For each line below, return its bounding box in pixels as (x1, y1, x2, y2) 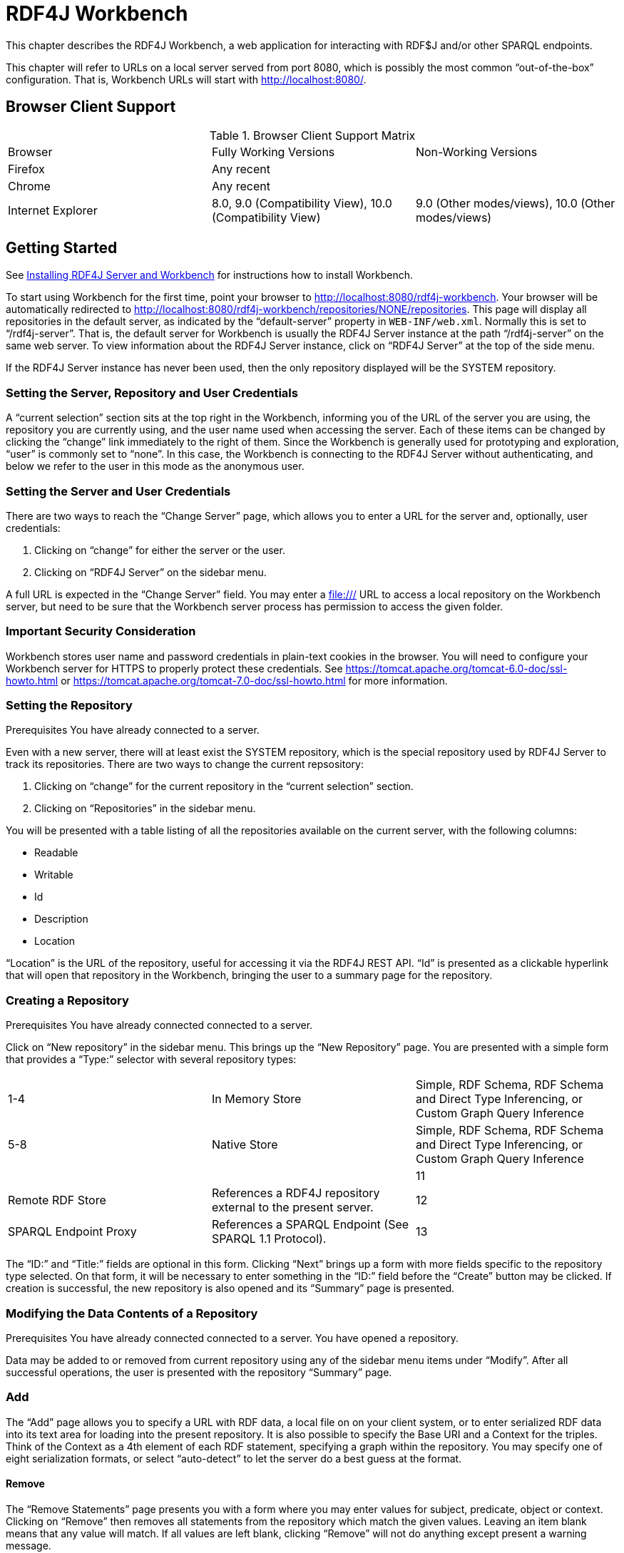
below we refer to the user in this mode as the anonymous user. (6, 460, 305, 473)
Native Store (211, 1137, 278, 1152)
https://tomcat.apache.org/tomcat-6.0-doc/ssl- (345, 662, 568, 675)
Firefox (8, 161, 45, 176)
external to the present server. (211, 1200, 374, 1215)
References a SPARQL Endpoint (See (211, 1217, 409, 1232)
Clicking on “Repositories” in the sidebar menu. (34, 802, 256, 815)
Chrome (8, 178, 51, 193)
